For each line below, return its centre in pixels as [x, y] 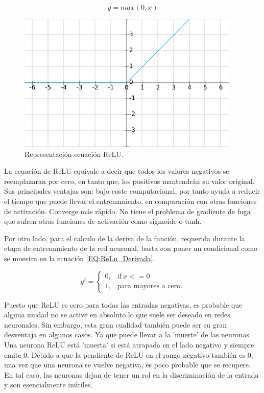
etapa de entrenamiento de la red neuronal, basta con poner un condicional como [131, 248]
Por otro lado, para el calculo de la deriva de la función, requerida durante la [125, 238]
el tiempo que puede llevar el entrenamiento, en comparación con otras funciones [130, 201]
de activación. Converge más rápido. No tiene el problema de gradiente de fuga [127, 211]
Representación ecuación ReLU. [74, 154]
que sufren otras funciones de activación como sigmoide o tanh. [103, 221]
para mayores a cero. [150, 286]
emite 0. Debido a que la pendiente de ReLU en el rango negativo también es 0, [129, 354]
